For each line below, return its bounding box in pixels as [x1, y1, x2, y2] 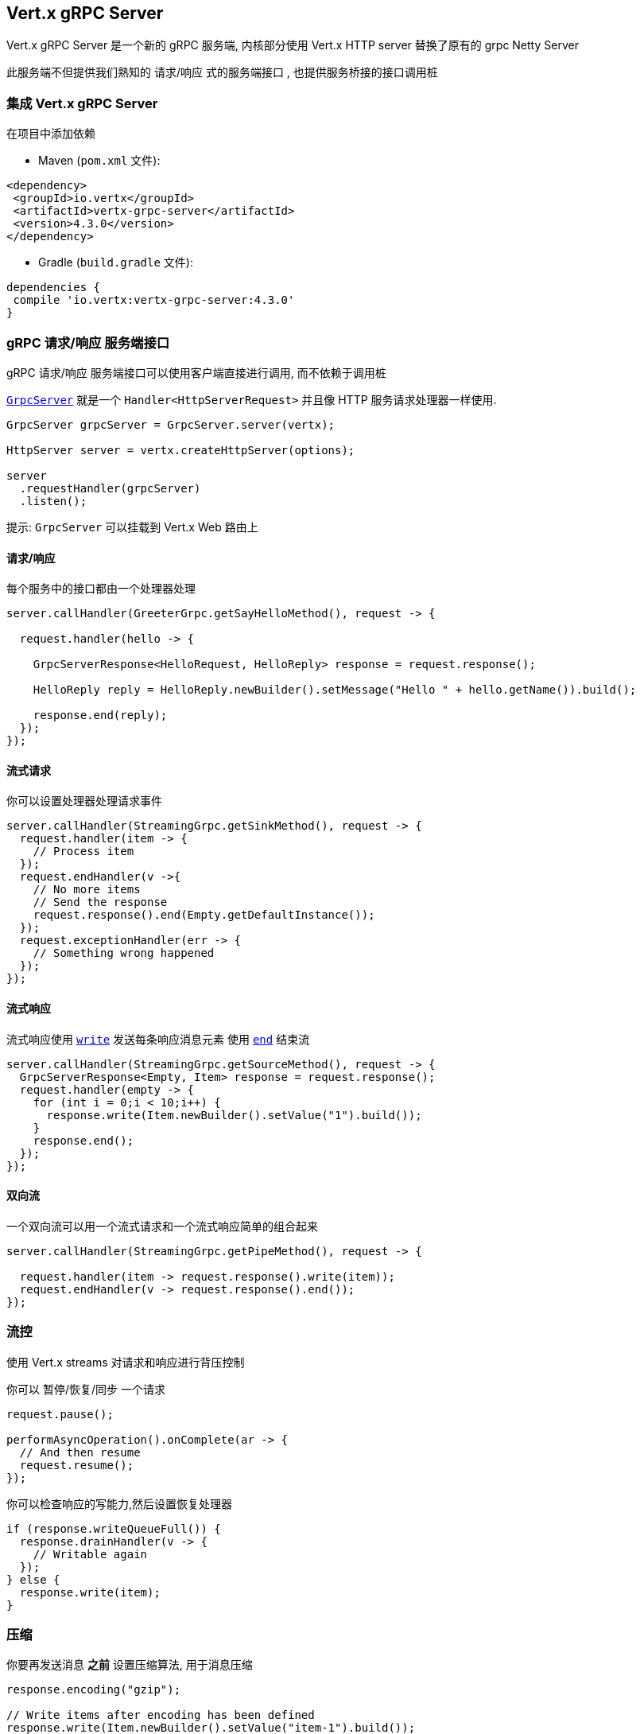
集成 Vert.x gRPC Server [6, 95, 158, 111]
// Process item [33, 845, 134, 858]
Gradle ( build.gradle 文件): [38, 255, 193, 270]
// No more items [33, 883, 141, 896]
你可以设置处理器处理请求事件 [6, 794, 162, 808]
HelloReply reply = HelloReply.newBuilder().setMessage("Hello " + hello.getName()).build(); [33, 683, 637, 697]
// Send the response [33, 896, 168, 909]
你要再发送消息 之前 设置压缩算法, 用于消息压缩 [6, 1658, 253, 1672]
